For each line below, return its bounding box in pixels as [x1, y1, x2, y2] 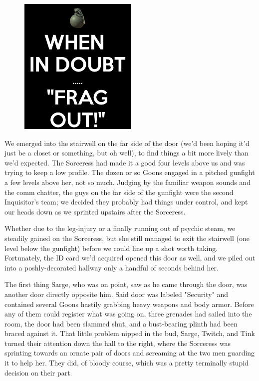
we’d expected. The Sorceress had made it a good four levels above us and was [4, 157, 245, 167]
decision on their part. [4, 367, 72, 377]
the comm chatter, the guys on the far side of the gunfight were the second [4, 186, 234, 197]
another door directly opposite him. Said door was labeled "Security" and [4, 288, 228, 299]
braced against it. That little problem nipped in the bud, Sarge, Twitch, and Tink [4, 328, 255, 338]
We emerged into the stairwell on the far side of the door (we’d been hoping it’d [4, 137, 250, 148]
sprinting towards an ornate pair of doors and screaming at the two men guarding [4, 347, 255, 358]
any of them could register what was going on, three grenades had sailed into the [4, 308, 252, 319]
